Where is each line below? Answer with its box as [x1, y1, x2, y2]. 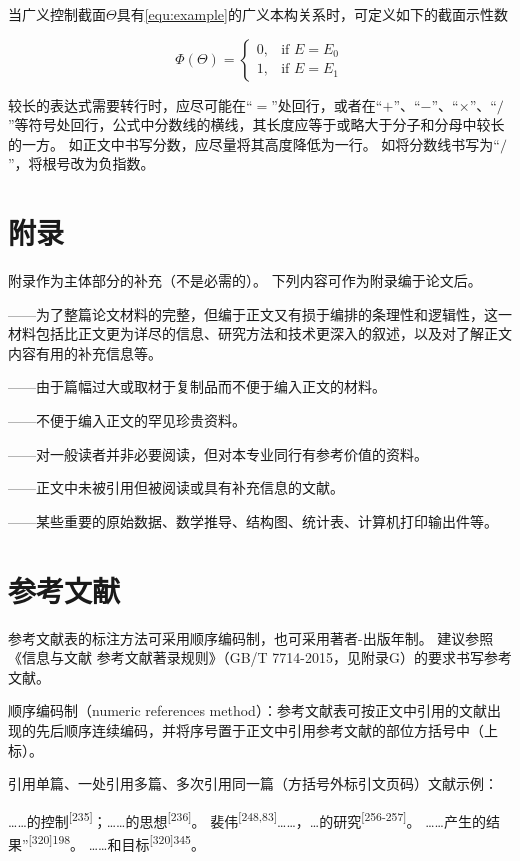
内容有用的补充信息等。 [8, 342, 162, 363]
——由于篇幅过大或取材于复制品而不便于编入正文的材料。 [8, 376, 386, 397]
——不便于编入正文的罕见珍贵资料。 [8, 410, 246, 431]
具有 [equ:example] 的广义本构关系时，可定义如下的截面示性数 [116, 4, 508, 24]
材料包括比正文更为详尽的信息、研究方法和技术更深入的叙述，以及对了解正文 [8, 323, 512, 344]
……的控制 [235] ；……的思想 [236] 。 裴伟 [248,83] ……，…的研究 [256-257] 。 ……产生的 [8, 807, 486, 831]
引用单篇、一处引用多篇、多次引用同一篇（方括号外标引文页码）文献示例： [8, 773, 498, 794]
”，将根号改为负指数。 [8, 153, 155, 174]
